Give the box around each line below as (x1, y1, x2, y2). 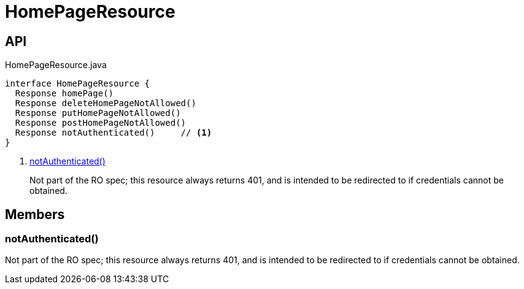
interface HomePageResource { (5, 79, 150, 89)
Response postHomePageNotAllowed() (15, 118, 187, 128)
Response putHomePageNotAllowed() (15, 108, 181, 118)
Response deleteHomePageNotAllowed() (15, 98, 196, 109)
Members (5, 206, 65, 222)
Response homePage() (15, 88, 114, 99)
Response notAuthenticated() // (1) (15, 128, 212, 138)
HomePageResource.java (5, 60, 107, 71)
